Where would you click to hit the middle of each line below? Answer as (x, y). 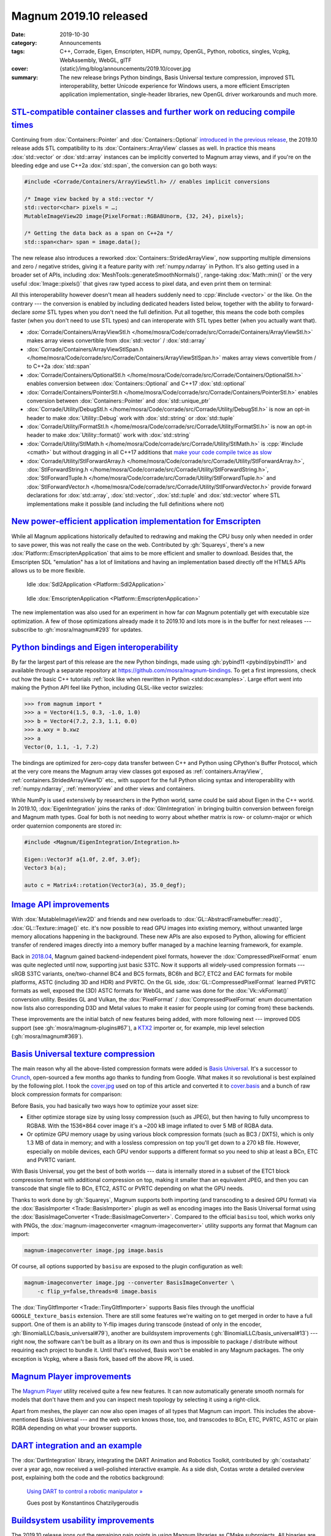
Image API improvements (60, 905)
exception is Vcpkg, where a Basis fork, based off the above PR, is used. (103, 1358)
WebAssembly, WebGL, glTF (96, 60)
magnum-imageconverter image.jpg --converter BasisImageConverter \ (129, 1283)
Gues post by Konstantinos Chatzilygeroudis (83, 1503)
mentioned (25, 1419)
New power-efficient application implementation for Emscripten (136, 521)
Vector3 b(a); (45, 868)
